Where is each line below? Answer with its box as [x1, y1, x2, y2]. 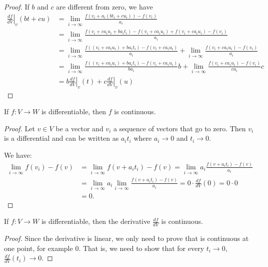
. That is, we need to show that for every [78, 242, 204, 253]
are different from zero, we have [56, 2, 153, 12]
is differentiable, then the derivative [41, 216, 150, 226]
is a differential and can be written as [4, 133, 119, 143]
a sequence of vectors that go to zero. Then [113, 123, 246, 133]
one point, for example [4, 242, 73, 253]
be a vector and [55, 123, 103, 133]
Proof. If [4, 2, 29, 12]
